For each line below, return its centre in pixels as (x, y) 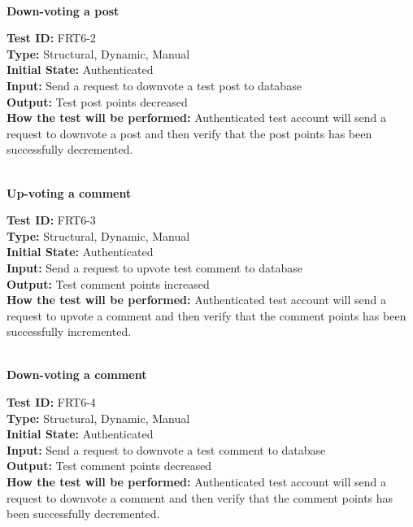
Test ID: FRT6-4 (51, 402)
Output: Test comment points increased (108, 283)
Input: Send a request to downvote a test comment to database (166, 449)
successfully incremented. (69, 331)
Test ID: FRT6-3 (51, 220)
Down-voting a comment (77, 375)
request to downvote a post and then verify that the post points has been (189, 133)
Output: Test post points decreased (97, 101)
